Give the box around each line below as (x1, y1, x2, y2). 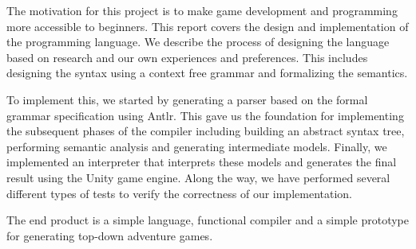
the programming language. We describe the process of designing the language (6, 33, 390, 50)
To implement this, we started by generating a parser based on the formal (6, 91, 368, 107)
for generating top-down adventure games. (6, 227, 213, 243)
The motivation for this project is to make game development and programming (6, 2, 398, 18)
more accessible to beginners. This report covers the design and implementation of (6, 18, 409, 34)
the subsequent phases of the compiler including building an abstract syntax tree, (6, 123, 405, 139)
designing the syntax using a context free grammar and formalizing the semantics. (6, 64, 408, 81)
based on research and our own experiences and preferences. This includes (6, 49, 368, 65)
